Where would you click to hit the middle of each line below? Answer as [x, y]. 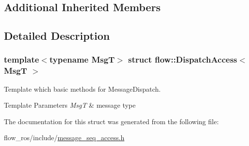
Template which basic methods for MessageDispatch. [82, 89]
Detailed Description [57, 36]
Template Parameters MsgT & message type [70, 105]
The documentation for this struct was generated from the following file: [111, 121]
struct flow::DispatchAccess [183, 59]
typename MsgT [82, 59]
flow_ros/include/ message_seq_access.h [64, 138]
